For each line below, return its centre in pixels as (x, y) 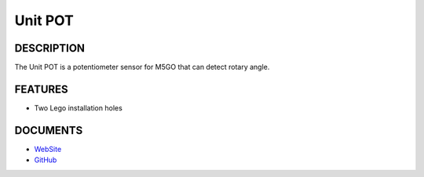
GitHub (46, 160)
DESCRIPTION (50, 48)
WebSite (48, 149)
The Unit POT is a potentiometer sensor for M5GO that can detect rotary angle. (142, 67)
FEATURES (41, 89)
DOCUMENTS (49, 130)
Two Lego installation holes (79, 108)
